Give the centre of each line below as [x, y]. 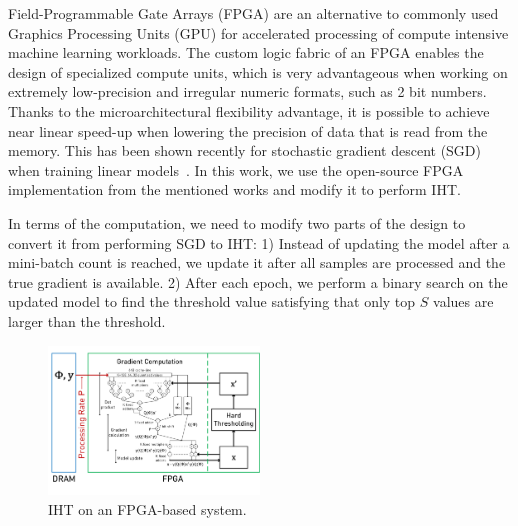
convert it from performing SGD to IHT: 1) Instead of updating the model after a [259, 242]
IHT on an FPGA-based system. [147, 508]
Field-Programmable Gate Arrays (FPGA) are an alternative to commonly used [253, 13]
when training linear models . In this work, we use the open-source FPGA [236, 169]
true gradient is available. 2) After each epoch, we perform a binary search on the [258, 281]
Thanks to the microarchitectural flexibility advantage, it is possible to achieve [249, 110]
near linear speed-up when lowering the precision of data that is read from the [248, 130]
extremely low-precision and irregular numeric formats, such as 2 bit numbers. [247, 91]
